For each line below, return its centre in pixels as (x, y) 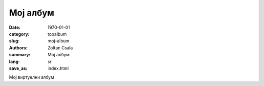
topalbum (57, 34)
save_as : (18, 68)
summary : (20, 55)
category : (19, 34)
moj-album (58, 41)
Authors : (18, 48)
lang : (14, 62)
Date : (15, 27)
